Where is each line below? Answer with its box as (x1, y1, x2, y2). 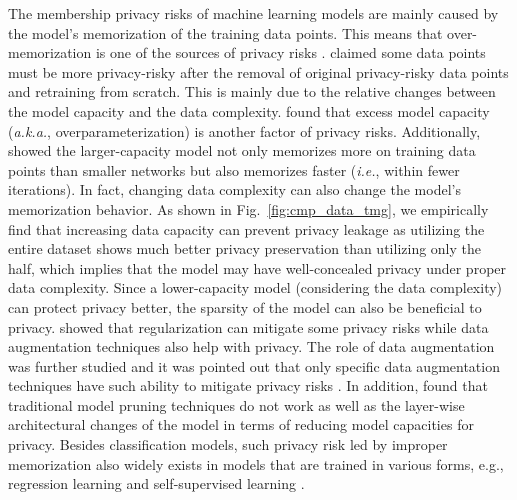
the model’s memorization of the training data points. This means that (8, 22, 443, 43)
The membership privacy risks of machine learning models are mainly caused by (8, 3, 499, 23)
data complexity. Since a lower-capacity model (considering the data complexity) (8, 277, 503, 298)
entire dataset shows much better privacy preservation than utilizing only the (8, 238, 482, 259)
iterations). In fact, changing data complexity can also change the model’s (8, 179, 461, 200)
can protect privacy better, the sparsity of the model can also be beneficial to (8, 296, 482, 317)
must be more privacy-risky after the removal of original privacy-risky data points (8, 61, 509, 82)
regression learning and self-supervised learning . (8, 473, 305, 494)
